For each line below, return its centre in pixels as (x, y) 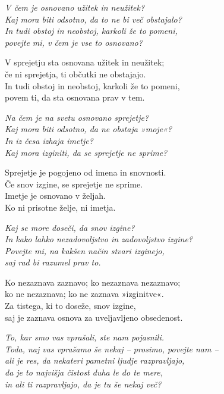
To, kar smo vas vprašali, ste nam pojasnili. (85, 337)
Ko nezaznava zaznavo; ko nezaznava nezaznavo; (93, 282)
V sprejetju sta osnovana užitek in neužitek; (85, 62)
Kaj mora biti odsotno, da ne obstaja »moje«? (89, 129)
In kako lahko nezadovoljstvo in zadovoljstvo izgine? (99, 239)
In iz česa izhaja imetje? (49, 140)
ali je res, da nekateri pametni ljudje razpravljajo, (95, 360)
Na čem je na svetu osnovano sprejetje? (77, 117)
